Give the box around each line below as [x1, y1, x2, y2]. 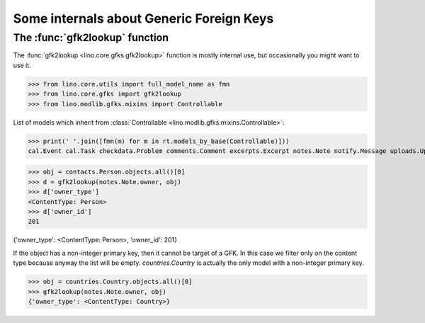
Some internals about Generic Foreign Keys [13, 11, 274, 26]
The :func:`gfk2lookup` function [13, 31, 169, 44]
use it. [13, 61, 31, 69]
